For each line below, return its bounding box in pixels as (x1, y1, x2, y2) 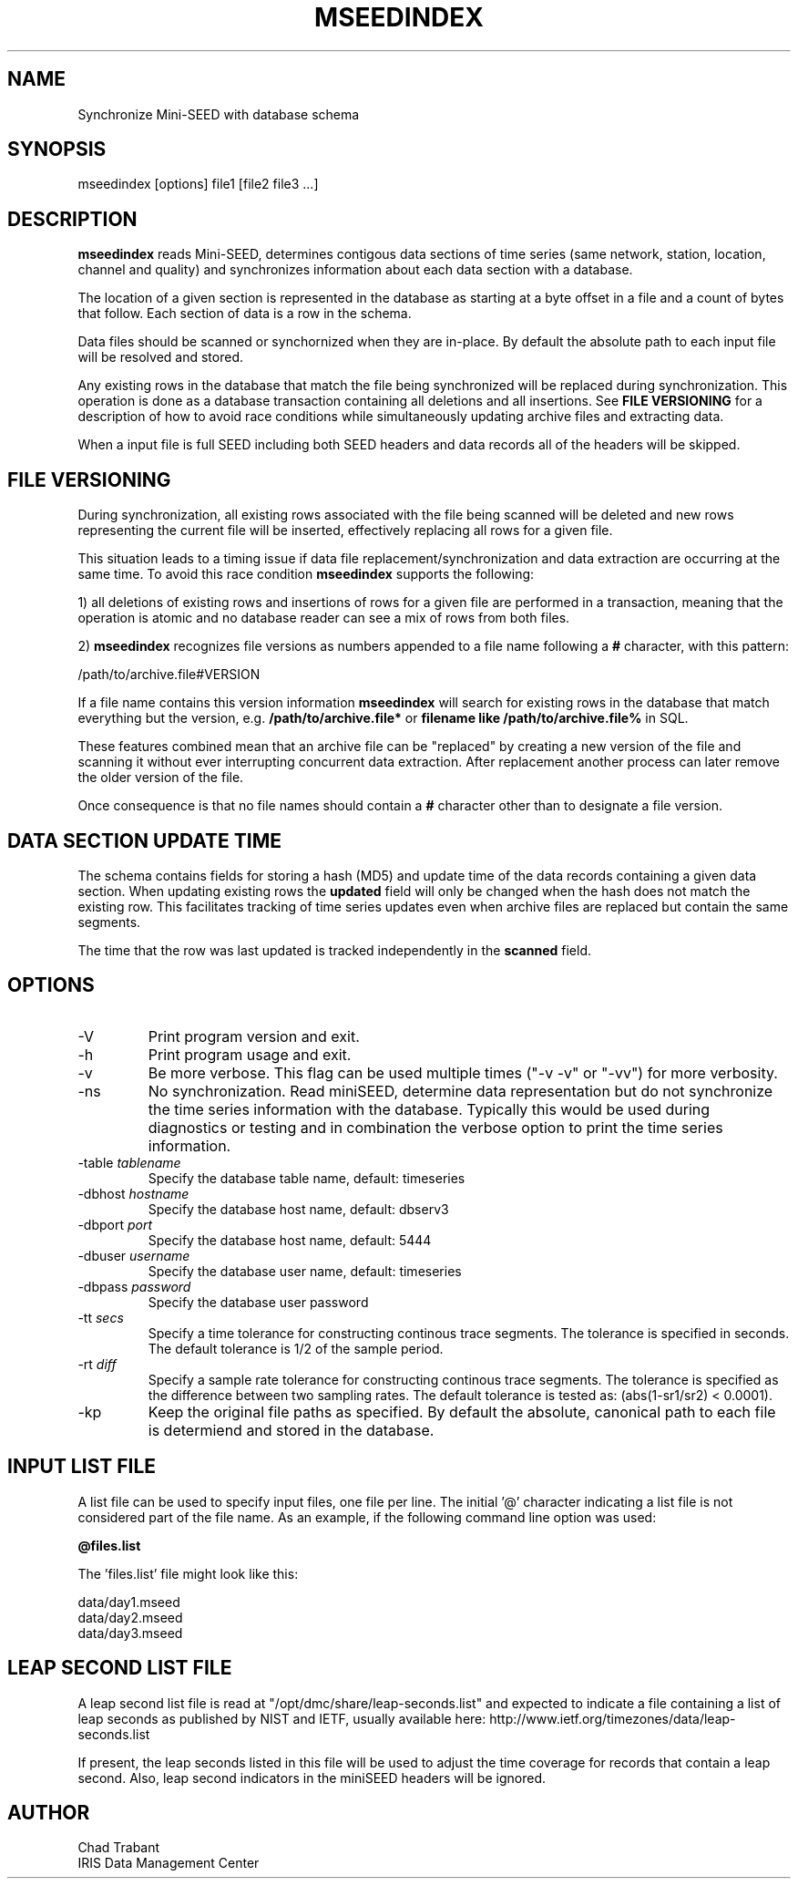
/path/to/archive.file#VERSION (77, 666, 261, 683)
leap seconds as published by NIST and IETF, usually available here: (77, 1710, 486, 1726)
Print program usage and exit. (148, 1045, 352, 1064)
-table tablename (77, 1154, 181, 1170)
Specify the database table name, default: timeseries (148, 1170, 465, 1186)
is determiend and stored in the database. (148, 1420, 435, 1439)
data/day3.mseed (77, 1624, 183, 1641)
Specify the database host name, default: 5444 (148, 1232, 432, 1248)
